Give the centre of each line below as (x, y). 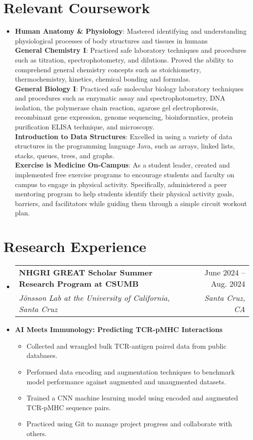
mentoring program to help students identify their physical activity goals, (125, 194)
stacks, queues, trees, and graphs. (65, 155)
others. (37, 433)
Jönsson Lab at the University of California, (94, 298)
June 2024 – (225, 272)
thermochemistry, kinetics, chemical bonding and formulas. (103, 79)
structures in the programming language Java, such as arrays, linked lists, (125, 146)
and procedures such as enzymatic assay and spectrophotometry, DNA (120, 98)
